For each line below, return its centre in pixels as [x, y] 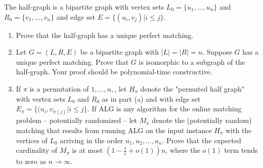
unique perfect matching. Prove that [72, 61]
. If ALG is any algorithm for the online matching [164, 109]
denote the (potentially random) [202, 120]
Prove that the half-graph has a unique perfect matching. [105, 35]
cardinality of [37, 150]
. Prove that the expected [202, 140]
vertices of [32, 140]
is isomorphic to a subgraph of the [192, 61]
